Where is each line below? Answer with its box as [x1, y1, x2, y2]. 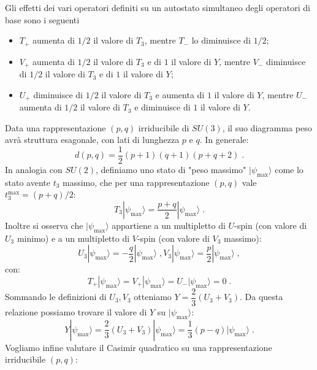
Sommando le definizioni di [5, 290, 107, 303]
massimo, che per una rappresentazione [63, 175, 210, 188]
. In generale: [199, 133, 249, 146]
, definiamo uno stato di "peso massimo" [96, 163, 246, 175]
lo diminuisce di [191, 34, 251, 47]
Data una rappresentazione [5, 121, 106, 134]
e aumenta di [155, 88, 205, 101]
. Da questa [239, 290, 283, 303]
